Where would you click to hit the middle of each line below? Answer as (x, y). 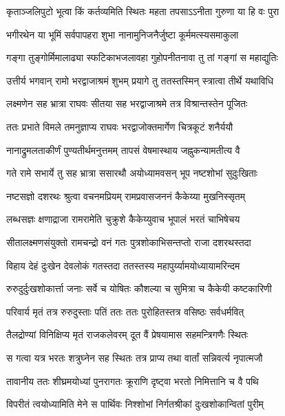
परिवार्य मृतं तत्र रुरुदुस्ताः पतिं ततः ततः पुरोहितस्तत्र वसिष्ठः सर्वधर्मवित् (125, 311)
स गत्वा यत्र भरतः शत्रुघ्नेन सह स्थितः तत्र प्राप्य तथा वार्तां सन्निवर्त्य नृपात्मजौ (135, 357)
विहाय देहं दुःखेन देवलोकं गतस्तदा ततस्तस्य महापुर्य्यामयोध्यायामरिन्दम (123, 265)
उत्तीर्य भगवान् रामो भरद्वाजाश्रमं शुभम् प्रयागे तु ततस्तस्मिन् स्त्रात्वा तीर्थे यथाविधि (140, 80)
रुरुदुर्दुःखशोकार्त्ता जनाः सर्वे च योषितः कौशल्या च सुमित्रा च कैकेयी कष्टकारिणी (139, 288)
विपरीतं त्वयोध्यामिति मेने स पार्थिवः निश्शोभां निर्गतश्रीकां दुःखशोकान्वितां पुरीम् (135, 404)
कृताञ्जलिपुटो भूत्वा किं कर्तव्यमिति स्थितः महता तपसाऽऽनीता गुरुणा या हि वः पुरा (143, 11)
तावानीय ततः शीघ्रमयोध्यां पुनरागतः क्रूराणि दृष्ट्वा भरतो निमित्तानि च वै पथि (133, 381)
